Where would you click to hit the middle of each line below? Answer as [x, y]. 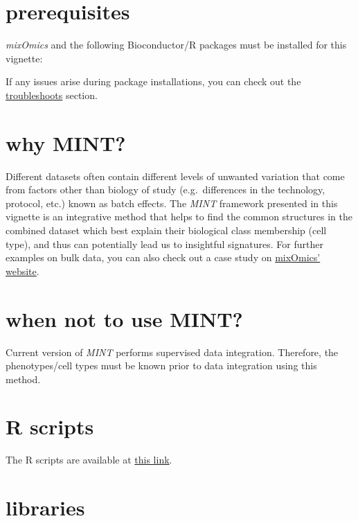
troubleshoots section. [52, 95]
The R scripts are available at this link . [89, 460]
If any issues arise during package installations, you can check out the [153, 81]
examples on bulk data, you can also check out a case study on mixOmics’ [163, 257]
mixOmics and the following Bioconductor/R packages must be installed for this [176, 45]
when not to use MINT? [124, 318]
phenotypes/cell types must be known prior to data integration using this [161, 365]
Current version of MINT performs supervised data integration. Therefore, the [172, 352]
